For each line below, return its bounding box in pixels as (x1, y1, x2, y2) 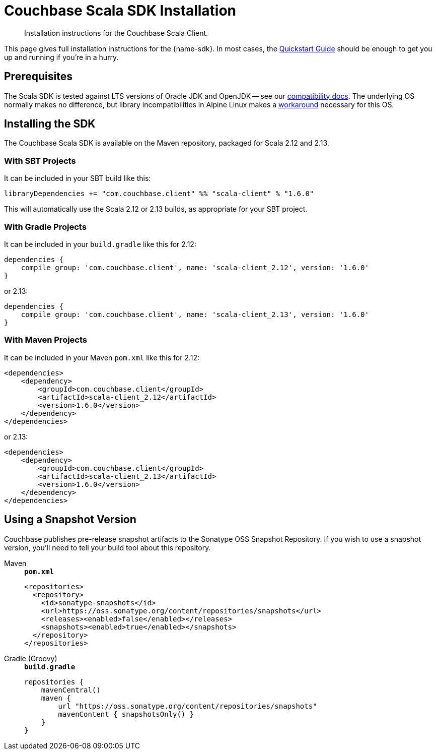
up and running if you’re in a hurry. (4, 52, 119, 61)
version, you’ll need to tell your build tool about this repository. (4, 543, 211, 552)
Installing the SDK (4, 117, 96, 131)
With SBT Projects (4, 155, 76, 166)
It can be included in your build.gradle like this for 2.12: (4, 239, 196, 248)
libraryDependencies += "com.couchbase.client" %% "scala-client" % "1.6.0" (4, 190, 314, 198)
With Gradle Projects (4, 221, 87, 232)
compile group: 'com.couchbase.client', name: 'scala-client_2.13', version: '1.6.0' (21, 310, 369, 319)
